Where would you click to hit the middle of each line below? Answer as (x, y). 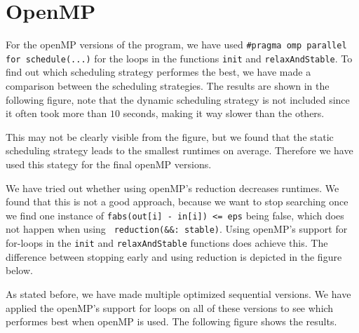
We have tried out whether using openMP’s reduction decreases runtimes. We (172, 188)
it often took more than (56, 113)
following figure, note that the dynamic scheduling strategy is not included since (178, 99)
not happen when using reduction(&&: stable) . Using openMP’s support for (177, 229)
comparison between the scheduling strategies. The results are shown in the (168, 86)
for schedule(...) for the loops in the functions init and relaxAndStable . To (179, 58)
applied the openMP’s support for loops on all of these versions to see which (170, 307)
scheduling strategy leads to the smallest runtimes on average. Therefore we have (179, 150)
